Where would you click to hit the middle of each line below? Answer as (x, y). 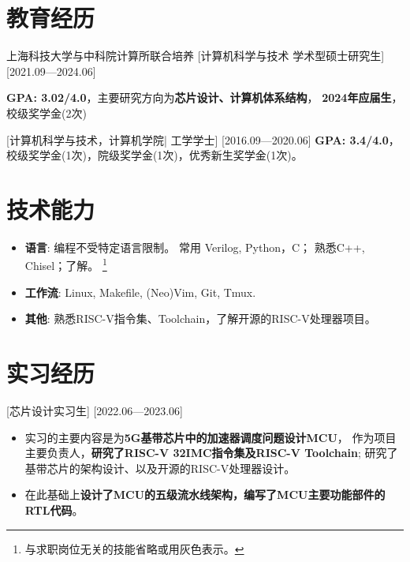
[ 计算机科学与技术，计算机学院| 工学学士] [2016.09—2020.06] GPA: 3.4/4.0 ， (203, 139)
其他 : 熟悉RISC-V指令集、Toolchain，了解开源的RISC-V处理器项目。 (200, 318)
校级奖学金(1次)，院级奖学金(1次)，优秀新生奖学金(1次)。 (155, 155)
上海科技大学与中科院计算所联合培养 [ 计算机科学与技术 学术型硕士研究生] (196, 56)
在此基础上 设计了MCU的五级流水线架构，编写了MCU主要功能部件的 (205, 495)
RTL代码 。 (54, 510)
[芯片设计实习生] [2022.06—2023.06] (95, 410)
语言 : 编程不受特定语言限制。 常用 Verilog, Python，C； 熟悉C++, (195, 247)
